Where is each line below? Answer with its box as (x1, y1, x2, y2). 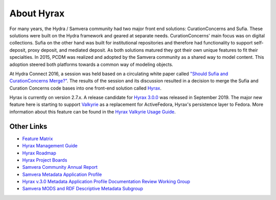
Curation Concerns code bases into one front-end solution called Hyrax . (9, 85, 162, 91)
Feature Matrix (22, 136, 53, 142)
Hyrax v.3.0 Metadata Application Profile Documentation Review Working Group (22, 179, 190, 185)
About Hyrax (9, 8, 65, 19)
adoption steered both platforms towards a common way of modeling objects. (9, 61, 173, 68)
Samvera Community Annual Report (22, 164, 98, 170)
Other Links (9, 122, 48, 130)
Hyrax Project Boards (22, 157, 67, 163)
